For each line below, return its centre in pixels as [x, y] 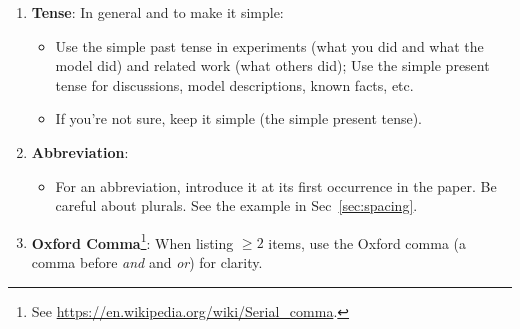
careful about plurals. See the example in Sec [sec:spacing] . [236, 205]
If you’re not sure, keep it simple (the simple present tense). [239, 118]
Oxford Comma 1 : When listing [132, 241]
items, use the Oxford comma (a [367, 242]
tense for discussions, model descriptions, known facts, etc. [234, 84]
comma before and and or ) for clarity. [147, 262]
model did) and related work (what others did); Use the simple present [272, 65]
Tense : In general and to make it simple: [157, 12]
